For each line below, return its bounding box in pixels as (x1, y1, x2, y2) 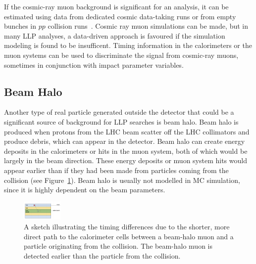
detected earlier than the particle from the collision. (24, 251, 181, 261)
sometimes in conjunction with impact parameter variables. (4, 59, 184, 70)
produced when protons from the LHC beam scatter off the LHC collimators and (4, 126, 250, 136)
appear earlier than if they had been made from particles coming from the (4, 165, 229, 175)
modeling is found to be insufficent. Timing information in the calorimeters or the (4, 40, 252, 50)
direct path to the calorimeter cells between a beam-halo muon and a (24, 231, 234, 241)
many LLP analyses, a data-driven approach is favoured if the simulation (4, 30, 225, 41)
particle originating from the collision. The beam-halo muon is (24, 241, 213, 251)
